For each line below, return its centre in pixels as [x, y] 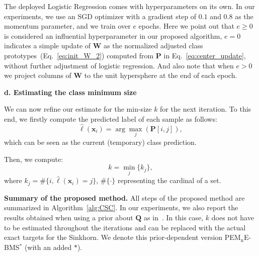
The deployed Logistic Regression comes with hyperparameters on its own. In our [129, 6]
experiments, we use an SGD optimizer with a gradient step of [100, 16]
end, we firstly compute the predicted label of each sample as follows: [111, 118]
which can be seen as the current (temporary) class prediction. [100, 142]
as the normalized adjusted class [153, 46]
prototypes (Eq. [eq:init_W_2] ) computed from [79, 55]
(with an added [48, 247]
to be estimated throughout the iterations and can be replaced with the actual [125, 227]
